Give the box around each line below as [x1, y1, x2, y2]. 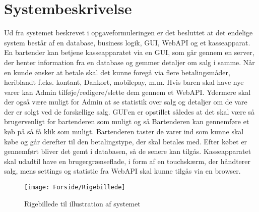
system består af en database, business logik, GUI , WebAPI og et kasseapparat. [4, 37, 250, 47]
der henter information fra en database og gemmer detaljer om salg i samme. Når [4, 57, 255, 67]
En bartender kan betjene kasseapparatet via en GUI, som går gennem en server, [4, 47, 254, 58]
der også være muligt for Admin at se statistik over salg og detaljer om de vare [4, 96, 247, 107]
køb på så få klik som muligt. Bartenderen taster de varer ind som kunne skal [4, 126, 244, 137]
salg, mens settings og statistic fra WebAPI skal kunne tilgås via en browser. [4, 166, 241, 176]
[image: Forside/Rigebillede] [24, 184, 125, 191]
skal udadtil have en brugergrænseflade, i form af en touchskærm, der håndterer [4, 155, 251, 166]
